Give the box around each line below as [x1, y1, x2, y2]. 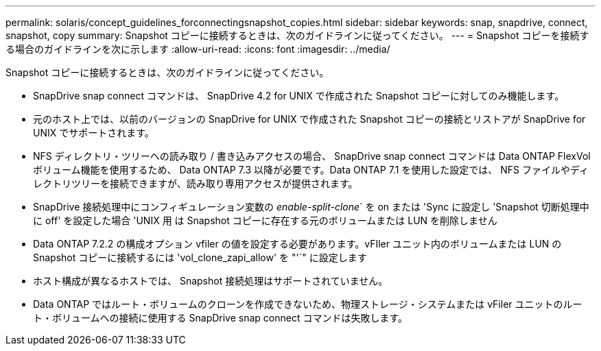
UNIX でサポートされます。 [33, 127, 154, 138]
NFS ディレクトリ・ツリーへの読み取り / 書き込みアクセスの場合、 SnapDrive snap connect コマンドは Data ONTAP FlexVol [33, 150, 591, 162]
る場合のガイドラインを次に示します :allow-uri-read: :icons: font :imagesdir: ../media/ [5, 43, 390, 55]
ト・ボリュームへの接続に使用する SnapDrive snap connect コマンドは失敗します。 [33, 312, 408, 324]
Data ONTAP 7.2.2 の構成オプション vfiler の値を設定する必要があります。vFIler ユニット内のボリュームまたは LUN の [33, 238, 562, 250]
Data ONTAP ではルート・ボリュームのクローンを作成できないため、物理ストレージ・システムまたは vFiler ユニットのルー [33, 298, 582, 310]
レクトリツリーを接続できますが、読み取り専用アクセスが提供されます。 [33, 178, 358, 189]
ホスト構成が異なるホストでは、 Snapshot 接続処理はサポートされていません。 [33, 275, 388, 287]
